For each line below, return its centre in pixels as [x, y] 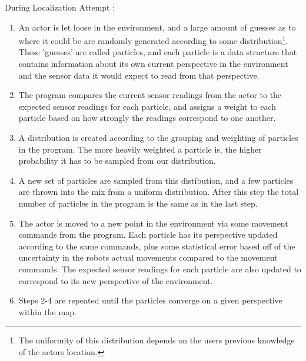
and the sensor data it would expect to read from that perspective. [139, 75]
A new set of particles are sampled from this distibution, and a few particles [156, 180]
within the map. [47, 311]
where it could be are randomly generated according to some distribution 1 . [153, 40]
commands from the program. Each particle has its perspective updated [148, 235]
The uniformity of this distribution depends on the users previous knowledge [157, 340]
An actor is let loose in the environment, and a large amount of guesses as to [157, 27]
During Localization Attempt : [60, 7]
